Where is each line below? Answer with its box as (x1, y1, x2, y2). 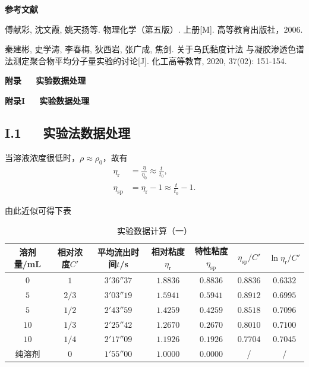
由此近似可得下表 (5, 204, 71, 217)
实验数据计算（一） (117, 224, 192, 236)
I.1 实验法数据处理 (5, 123, 131, 141)
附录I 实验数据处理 (5, 94, 90, 106)
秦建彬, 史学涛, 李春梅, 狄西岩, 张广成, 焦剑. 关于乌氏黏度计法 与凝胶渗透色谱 (5, 43, 304, 55)
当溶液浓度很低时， (5, 151, 80, 163)
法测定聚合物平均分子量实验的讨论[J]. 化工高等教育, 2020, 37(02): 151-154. (5, 54, 287, 67)
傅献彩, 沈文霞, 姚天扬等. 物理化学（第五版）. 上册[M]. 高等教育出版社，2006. (5, 23, 303, 35)
